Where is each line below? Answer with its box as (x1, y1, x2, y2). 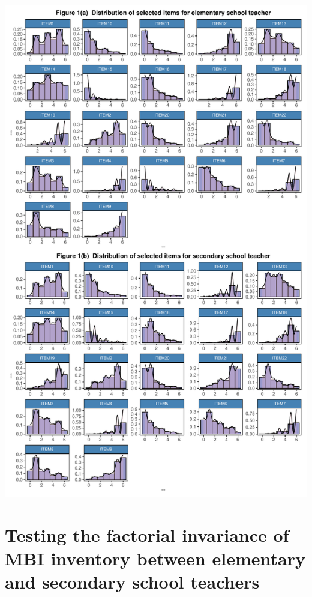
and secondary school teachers (5, 569, 260, 594)
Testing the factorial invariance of (5, 522, 289, 547)
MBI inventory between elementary (5, 546, 305, 571)
